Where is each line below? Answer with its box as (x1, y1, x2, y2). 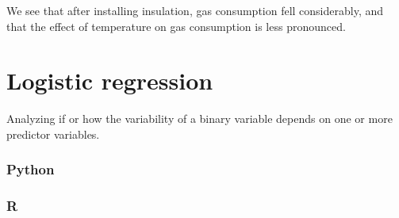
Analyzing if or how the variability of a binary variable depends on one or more (6, 110, 393, 127)
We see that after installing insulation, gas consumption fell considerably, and (6, 2, 384, 18)
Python (6, 159, 55, 179)
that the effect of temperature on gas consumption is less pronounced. (6, 17, 346, 34)
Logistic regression (6, 64, 213, 97)
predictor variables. (6, 125, 100, 142)
